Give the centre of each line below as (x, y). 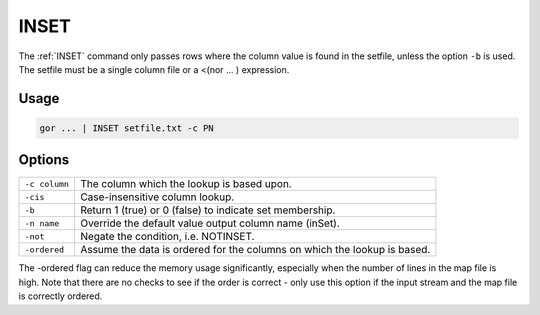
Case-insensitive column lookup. (157, 197)
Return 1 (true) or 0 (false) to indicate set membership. (208, 210)
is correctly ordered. (60, 296)
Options (44, 160)
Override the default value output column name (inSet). (210, 223)
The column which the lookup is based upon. (186, 184)
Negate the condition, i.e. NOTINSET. (167, 237)
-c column (47, 183)
